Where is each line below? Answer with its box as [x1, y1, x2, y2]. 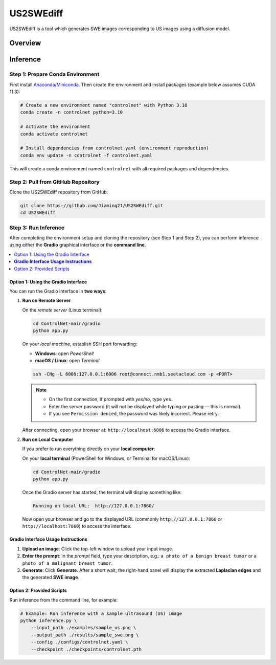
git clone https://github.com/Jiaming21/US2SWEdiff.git [20, 203, 164, 208]
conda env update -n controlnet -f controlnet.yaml [20, 152, 153, 158]
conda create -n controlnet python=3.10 [20, 109, 123, 115]
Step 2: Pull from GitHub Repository [9, 178, 100, 185]
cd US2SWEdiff [20, 210, 56, 216]
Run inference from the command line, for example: [9, 596, 118, 603]
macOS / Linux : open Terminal [35, 357, 100, 363]
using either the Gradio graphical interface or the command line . [9, 242, 146, 248]
